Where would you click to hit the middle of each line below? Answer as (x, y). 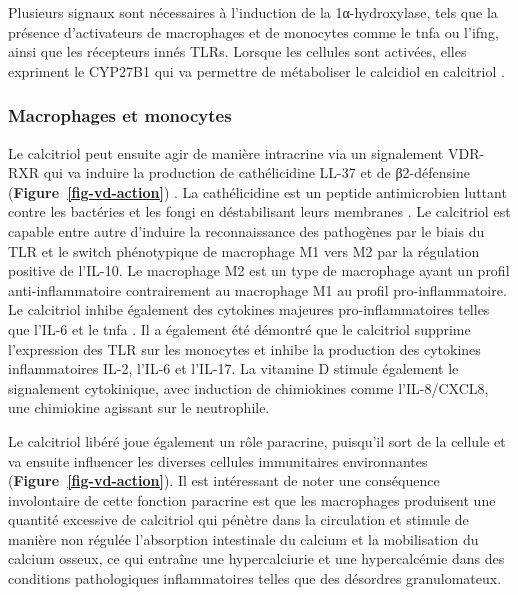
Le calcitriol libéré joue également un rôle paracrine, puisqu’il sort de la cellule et (257, 440)
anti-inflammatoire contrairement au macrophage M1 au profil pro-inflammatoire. (257, 289)
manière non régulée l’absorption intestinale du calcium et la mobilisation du (243, 538)
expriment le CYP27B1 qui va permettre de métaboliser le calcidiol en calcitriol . (256, 70)
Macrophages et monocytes (120, 115)
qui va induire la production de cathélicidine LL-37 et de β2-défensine (256, 172)
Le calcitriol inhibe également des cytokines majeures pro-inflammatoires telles (249, 309)
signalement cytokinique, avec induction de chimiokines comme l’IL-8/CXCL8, (248, 387)
